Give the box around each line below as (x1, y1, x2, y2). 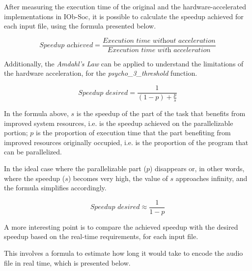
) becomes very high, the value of (68, 173, 168, 183)
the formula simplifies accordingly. (4, 182, 107, 193)
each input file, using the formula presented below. (4, 21, 156, 31)
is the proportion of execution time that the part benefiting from (36, 127, 231, 138)
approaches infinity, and (175, 173, 248, 183)
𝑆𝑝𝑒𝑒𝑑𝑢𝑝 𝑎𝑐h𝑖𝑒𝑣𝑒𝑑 (39, 42, 93, 49)
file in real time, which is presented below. (4, 257, 131, 268)
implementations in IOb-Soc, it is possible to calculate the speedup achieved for (4, 11, 244, 21)
